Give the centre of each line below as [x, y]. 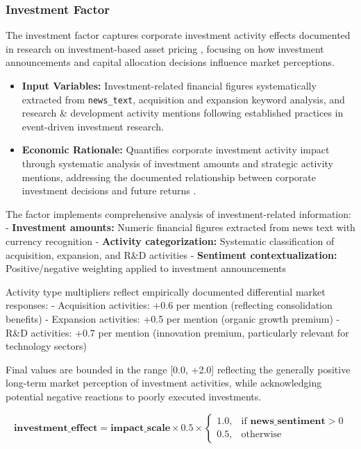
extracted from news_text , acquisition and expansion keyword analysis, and [183, 99]
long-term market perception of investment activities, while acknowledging [164, 383]
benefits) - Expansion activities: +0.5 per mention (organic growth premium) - [173, 318]
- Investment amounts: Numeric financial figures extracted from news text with [180, 227]
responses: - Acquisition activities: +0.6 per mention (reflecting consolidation [169, 305]
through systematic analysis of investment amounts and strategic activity [178, 163]
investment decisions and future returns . [109, 190]
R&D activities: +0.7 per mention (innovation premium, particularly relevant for [177, 332]
